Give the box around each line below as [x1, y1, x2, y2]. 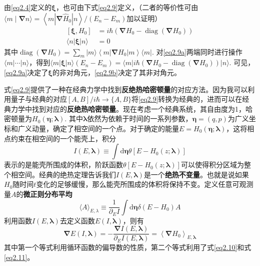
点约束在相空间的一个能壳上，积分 [4, 133, 116, 143]
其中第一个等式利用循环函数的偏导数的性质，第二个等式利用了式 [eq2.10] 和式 [4, 242, 251, 252]
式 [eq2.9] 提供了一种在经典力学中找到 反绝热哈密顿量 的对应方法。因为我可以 [4, 84, 248, 94]
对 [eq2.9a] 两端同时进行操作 [156, 46, 242, 57]
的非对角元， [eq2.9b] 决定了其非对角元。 [52, 67, 181, 78]
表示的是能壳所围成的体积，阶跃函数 [4, 159, 123, 170]
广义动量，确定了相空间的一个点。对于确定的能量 [17, 123, 179, 134]
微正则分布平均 [23, 188, 72, 199]
